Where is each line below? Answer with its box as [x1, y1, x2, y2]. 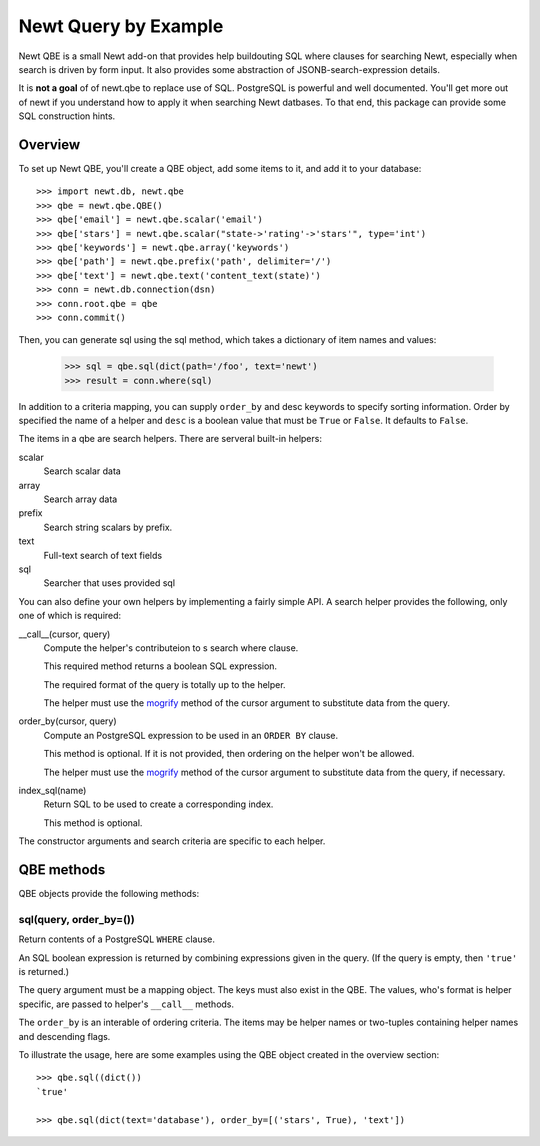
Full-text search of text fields [43, 549, 163, 561]
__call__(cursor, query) [18, 628, 111, 640]
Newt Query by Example [18, 15, 224, 37]
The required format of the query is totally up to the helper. [43, 678, 286, 690]
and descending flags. [18, 1030, 111, 1042]
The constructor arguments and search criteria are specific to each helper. [18, 835, 326, 847]
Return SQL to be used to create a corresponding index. [43, 798, 274, 810]
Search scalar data [43, 465, 122, 477]
